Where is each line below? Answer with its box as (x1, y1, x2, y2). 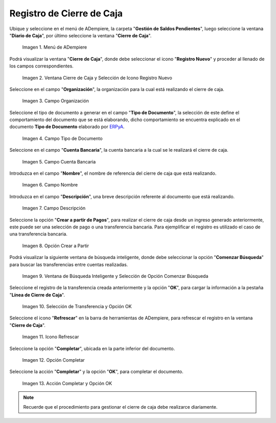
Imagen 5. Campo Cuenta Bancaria (22, 158, 96, 165)
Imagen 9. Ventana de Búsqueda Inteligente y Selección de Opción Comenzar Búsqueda (22, 273, 209, 279)
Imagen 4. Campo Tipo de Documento (22, 135, 103, 142)
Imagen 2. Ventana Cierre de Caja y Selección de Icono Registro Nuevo (22, 75, 172, 81)
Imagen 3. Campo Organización (22, 98, 89, 104)
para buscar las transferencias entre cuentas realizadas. (9, 261, 128, 268)
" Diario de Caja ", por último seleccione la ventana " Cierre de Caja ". (9, 32, 152, 38)
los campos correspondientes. (9, 63, 74, 69)
